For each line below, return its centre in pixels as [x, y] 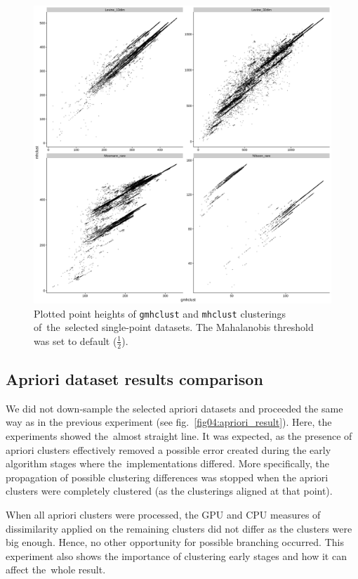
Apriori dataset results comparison [134, 379]
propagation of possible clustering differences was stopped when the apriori [167, 477]
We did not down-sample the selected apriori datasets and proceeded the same [174, 408]
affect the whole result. [56, 570]
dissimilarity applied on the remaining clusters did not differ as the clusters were [179, 528]
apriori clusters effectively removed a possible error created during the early [168, 449]
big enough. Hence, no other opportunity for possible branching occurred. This [175, 542]
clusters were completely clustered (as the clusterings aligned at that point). [169, 491]
